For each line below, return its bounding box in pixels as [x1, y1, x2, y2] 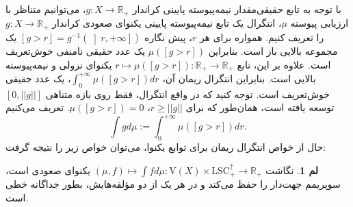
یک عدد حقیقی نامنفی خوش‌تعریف [5, 43, 146, 58]
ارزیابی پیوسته [290, 16, 349, 30]
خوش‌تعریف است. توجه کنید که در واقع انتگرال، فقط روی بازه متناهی [45, 86, 330, 101]
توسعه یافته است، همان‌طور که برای [185, 100, 335, 114]
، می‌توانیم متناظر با [5, 2, 86, 16]
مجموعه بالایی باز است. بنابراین [208, 43, 338, 58]
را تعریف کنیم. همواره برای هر [199, 29, 324, 44]
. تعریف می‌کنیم [5, 100, 70, 114]
